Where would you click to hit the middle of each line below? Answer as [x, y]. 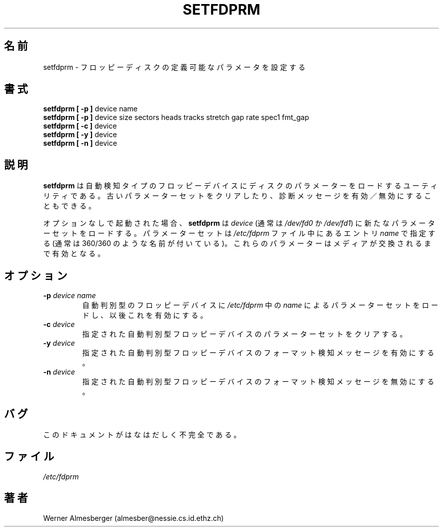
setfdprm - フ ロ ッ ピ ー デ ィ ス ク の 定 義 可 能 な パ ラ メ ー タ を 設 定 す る [174, 67]
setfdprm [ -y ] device [80, 135]
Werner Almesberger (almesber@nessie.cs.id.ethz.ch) [134, 518]
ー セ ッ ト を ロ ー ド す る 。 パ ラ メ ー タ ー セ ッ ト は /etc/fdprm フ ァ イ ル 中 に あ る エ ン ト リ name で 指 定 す [239, 233]
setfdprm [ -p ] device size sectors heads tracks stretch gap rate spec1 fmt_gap [176, 117]
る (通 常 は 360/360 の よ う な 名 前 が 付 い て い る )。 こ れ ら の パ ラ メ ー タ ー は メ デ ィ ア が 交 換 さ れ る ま [237, 243]
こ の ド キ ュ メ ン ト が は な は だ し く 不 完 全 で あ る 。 [142, 434]
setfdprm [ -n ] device [80, 143]
